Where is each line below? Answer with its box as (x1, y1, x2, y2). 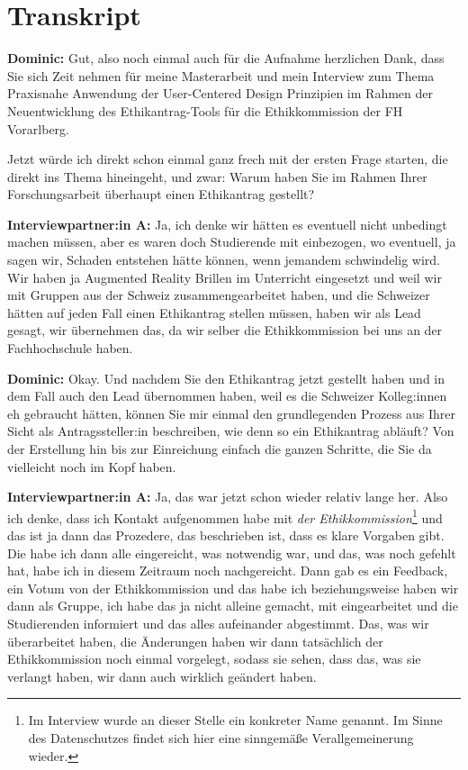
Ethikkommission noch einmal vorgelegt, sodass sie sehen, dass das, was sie (7, 649, 421, 668)
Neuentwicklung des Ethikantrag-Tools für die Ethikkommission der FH (7, 101, 403, 120)
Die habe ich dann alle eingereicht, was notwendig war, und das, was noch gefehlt (7, 543, 456, 562)
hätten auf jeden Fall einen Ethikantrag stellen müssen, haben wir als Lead (7, 303, 421, 322)
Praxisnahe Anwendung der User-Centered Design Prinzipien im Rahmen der (7, 84, 433, 103)
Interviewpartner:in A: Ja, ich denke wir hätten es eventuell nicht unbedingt (7, 214, 447, 233)
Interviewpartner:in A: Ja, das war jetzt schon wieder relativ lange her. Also (7, 487, 448, 506)
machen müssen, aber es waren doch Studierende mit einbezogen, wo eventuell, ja (7, 232, 456, 251)
